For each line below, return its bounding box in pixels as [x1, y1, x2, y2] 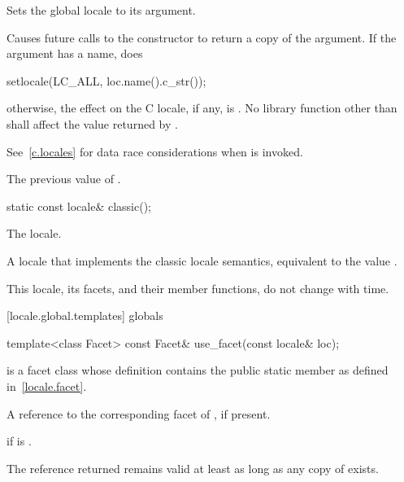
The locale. [7, 225, 62, 242]
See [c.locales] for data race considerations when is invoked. [7, 142, 303, 160]
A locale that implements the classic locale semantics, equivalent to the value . [7, 252, 397, 269]
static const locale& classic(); [7, 197, 151, 214]
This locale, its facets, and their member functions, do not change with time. [7, 279, 389, 296]
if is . [7, 432, 32, 449]
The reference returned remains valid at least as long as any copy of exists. [7, 459, 379, 476]
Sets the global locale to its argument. [7, 2, 196, 18]
